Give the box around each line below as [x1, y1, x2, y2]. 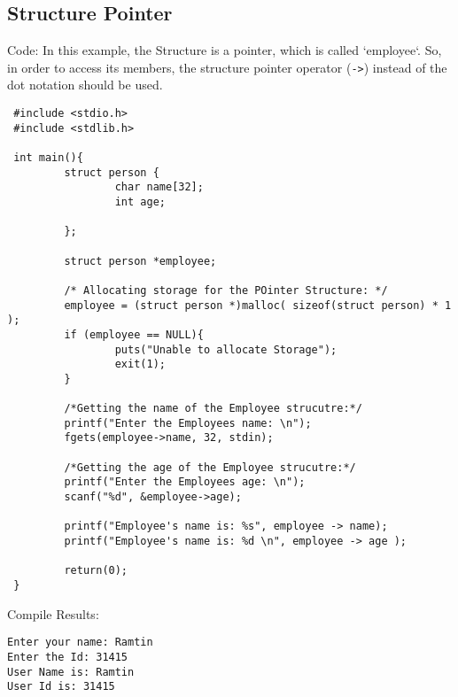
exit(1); [114, 358, 166, 371]
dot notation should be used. [7, 75, 163, 94]
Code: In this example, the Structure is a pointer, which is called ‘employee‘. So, [7, 41, 442, 59]
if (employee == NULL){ [64, 328, 204, 341]
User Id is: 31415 [7, 680, 115, 693]
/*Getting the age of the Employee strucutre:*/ [64, 461, 356, 474]
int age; [114, 195, 166, 208]
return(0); [64, 564, 128, 577]
